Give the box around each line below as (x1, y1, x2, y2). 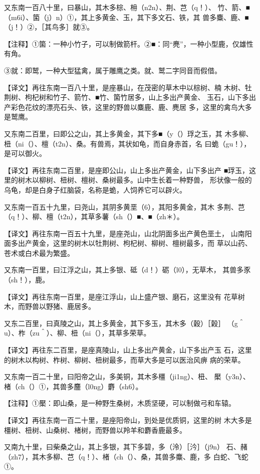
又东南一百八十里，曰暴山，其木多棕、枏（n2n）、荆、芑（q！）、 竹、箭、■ (4, 2, 250, 12)
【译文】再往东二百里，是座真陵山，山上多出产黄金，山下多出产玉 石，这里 (4, 345, 252, 355)
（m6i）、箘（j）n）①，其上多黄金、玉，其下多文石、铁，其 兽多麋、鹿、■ (4, 12, 249, 22)
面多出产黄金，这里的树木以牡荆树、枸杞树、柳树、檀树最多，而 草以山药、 (4, 238, 252, 248)
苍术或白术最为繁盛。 (4, 247, 74, 258)
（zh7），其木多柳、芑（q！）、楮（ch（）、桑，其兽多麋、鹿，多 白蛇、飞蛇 (4, 451, 248, 461)
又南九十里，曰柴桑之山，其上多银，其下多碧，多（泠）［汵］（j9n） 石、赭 (4, 441, 247, 452)
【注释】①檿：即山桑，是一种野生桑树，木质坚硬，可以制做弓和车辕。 (4, 398, 235, 408)
